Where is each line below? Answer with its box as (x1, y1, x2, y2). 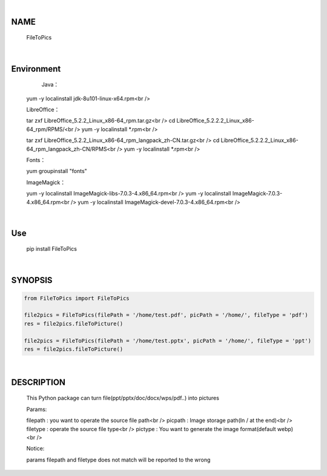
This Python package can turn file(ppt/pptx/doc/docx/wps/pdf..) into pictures (26, 395, 219, 402)
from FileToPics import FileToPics (24, 294, 130, 302)
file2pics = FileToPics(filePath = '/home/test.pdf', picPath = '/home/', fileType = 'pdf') (24, 311, 308, 319)
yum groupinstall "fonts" (26, 168, 87, 175)
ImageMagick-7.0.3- (232, 190, 283, 197)
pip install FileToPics (26, 245, 77, 253)
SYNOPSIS (11, 275, 53, 285)
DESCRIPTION (11, 377, 66, 387)
